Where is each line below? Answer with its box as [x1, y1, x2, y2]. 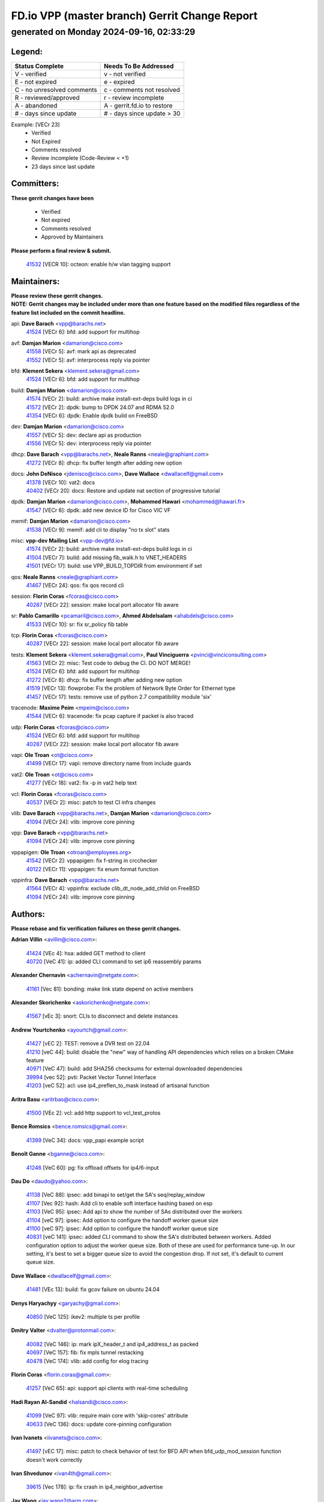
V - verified [14, 70, 47, 78]
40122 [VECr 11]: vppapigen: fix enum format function [26, 865, 159, 872]
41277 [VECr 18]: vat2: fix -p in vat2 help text [26, 779, 137, 786]
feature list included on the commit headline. [11, 309, 125, 316]
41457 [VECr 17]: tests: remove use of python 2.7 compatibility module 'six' [26, 693, 212, 700]
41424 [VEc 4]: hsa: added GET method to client [26, 949, 146, 956]
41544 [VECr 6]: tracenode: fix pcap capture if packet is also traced [26, 713, 194, 720]
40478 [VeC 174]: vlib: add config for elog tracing [26, 1357, 149, 1364]
